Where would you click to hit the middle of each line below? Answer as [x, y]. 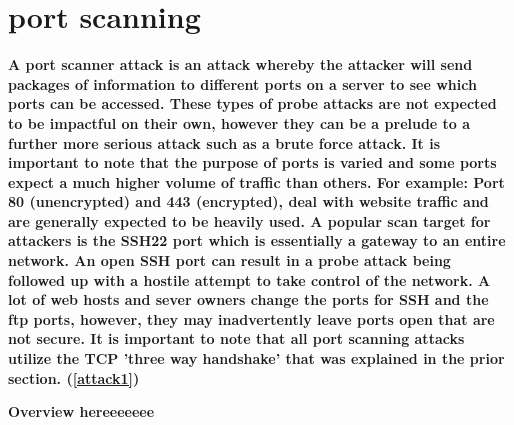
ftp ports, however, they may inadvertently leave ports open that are [251, 318]
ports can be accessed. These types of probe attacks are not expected [252, 103]
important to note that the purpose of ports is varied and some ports [252, 162]
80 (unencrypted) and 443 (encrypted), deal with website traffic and [248, 201]
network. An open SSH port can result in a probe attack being [229, 260]
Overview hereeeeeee [81, 411]
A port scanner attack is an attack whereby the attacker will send [240, 64]
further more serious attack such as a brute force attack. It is [224, 142]
